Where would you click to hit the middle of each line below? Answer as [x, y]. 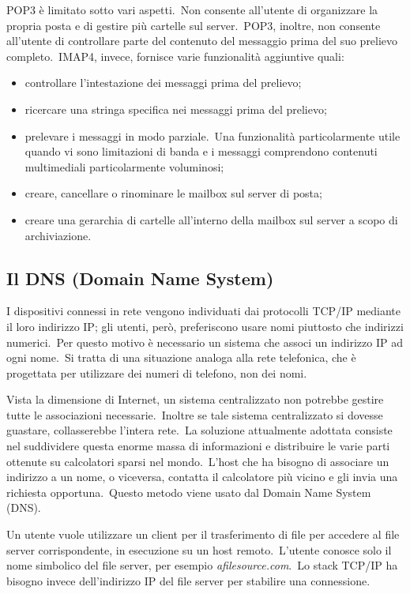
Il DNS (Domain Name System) [140, 278]
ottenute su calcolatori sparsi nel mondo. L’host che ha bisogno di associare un [198, 461]
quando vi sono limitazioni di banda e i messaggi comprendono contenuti [201, 151]
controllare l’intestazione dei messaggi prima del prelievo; [163, 83]
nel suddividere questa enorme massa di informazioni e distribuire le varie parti [198, 446]
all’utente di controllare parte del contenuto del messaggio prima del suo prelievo [202, 41]
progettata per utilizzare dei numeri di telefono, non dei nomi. [157, 372]
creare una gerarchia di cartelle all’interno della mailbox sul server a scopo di [211, 219]
